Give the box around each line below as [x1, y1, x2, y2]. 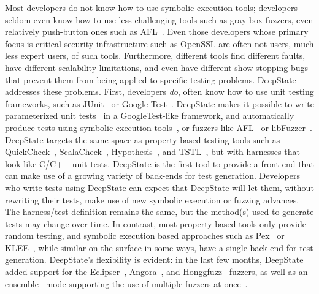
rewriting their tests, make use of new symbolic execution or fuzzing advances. [5, 193, 299, 206]
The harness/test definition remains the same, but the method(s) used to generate [5, 205, 314, 218]
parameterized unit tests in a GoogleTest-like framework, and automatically [5, 109, 294, 122]
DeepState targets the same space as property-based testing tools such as [5, 133, 280, 146]
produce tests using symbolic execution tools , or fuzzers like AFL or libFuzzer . [5, 121, 312, 134]
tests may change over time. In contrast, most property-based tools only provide [5, 217, 307, 230]
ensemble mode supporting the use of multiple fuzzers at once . [5, 277, 248, 290]
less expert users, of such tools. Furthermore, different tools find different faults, [5, 49, 306, 62]
